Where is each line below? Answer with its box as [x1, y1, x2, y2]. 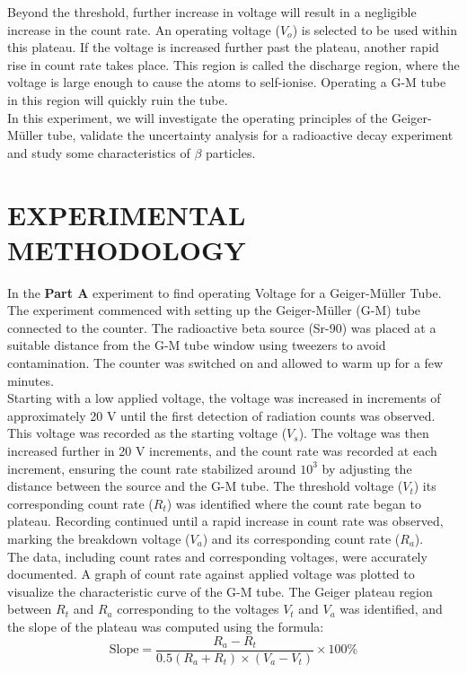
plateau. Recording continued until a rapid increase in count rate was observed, [7, 511, 444, 530]
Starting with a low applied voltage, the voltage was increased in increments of [7, 389, 441, 407]
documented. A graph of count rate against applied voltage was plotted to [7, 564, 415, 583]
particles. [206, 143, 256, 162]
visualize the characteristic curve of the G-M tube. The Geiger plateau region [7, 581, 433, 600]
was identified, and [339, 599, 443, 618]
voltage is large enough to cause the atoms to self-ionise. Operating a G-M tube [7, 73, 446, 92]
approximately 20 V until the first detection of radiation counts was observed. [7, 406, 436, 424]
